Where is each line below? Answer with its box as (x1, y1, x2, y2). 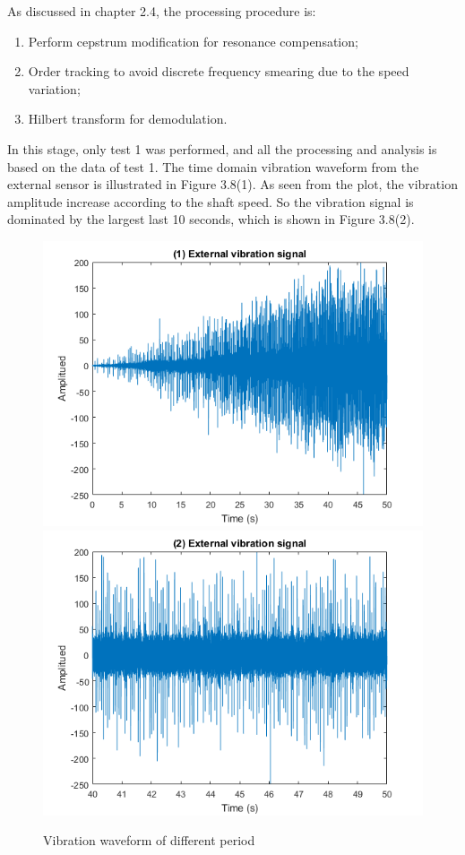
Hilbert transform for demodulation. (28, 109, 228, 128)
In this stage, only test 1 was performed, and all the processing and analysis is (7, 139, 437, 158)
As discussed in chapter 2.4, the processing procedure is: (7, 2, 316, 20)
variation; (28, 79, 81, 98)
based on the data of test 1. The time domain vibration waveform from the (7, 157, 419, 176)
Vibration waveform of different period (43, 831, 255, 850)
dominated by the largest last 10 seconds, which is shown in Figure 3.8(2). (7, 210, 415, 229)
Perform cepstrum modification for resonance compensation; (28, 31, 358, 50)
